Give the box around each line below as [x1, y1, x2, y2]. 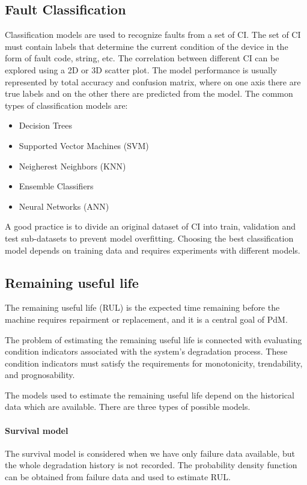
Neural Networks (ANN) [19, 200, 109, 212]
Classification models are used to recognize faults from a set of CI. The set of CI [5, 28, 301, 41]
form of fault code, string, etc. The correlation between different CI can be [5, 52, 279, 64]
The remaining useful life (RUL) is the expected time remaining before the [5, 301, 280, 314]
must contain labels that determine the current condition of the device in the [5, 40, 288, 52]
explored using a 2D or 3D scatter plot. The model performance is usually [5, 63, 278, 76]
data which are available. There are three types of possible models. [5, 400, 251, 413]
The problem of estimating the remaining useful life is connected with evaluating [5, 333, 302, 346]
